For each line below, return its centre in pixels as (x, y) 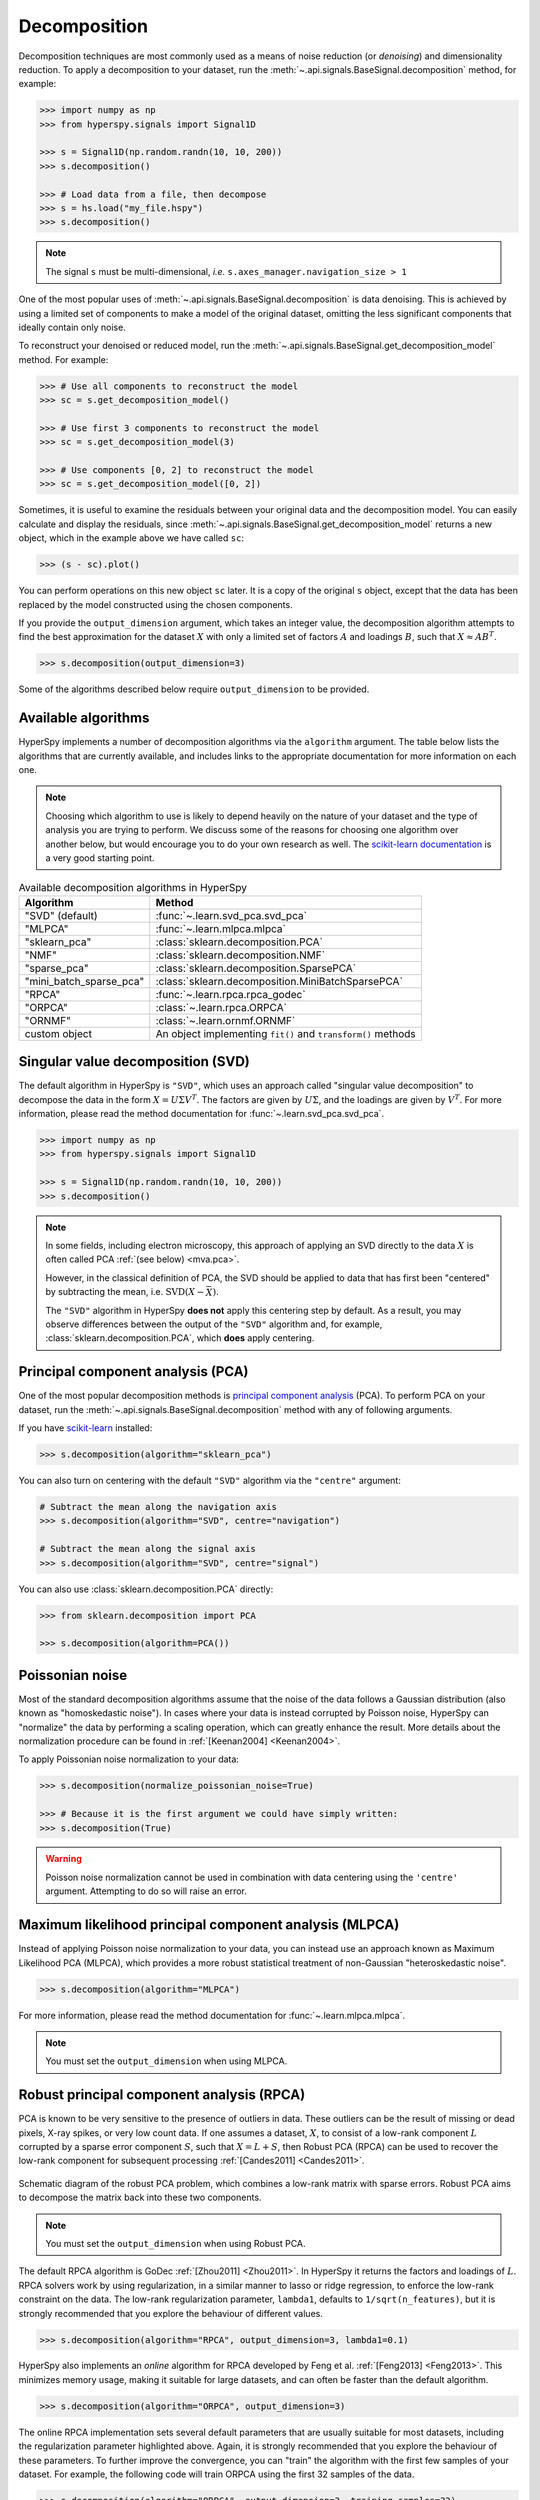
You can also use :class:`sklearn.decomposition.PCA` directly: (146, 1589)
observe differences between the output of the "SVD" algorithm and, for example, (214, 1324)
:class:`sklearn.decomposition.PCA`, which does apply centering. (180, 1338)
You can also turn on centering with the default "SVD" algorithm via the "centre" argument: (210, 1480)
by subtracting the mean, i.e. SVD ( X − (125, 1292)
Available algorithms (84, 718)
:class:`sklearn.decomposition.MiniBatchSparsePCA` (279, 981)
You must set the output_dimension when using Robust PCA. (175, 2243)
